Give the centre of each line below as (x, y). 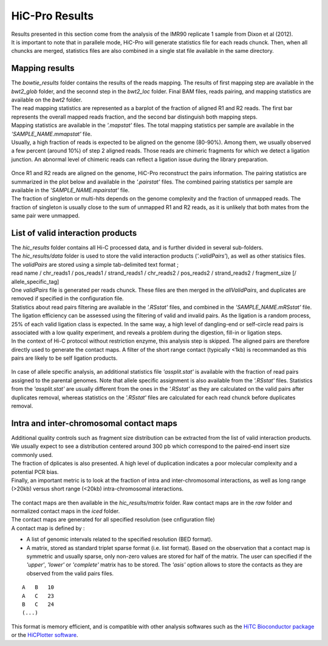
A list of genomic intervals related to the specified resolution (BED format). (119, 539)
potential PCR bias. (35, 472)
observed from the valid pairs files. (70, 573)
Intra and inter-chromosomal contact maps (94, 423)
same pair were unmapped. (46, 216)
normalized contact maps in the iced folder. (66, 511)
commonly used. (32, 455)
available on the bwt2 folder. (47, 100)
